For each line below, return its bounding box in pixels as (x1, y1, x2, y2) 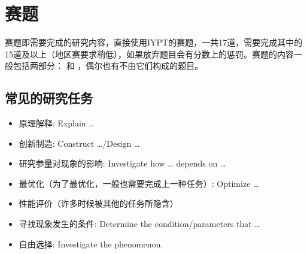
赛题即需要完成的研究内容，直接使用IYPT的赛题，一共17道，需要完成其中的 (5, 36, 303, 49)
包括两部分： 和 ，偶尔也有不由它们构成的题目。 (13, 59, 203, 72)
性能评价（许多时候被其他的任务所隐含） (19, 197, 178, 210)
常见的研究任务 (5, 89, 93, 107)
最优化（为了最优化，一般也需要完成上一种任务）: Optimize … (19, 177, 259, 189)
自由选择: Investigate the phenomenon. (19, 237, 163, 250)
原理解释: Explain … (19, 117, 95, 129)
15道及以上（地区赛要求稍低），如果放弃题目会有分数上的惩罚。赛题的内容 (5, 47, 294, 60)
